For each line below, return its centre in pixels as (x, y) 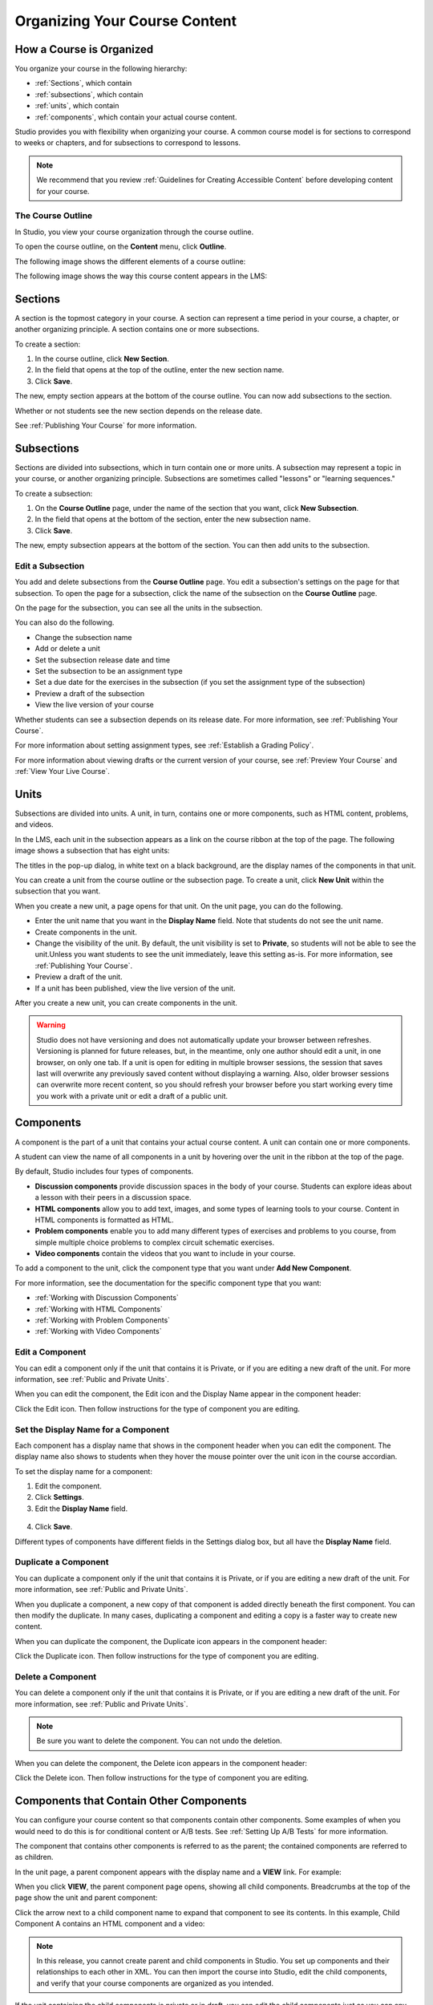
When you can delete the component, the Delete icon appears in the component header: (161, 1763)
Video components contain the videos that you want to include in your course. (165, 1254)
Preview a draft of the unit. (79, 977)
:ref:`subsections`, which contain (89, 94)
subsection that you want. (58, 891)
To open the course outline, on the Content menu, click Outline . (121, 247)
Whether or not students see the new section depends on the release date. (139, 411)
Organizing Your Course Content (126, 21)
